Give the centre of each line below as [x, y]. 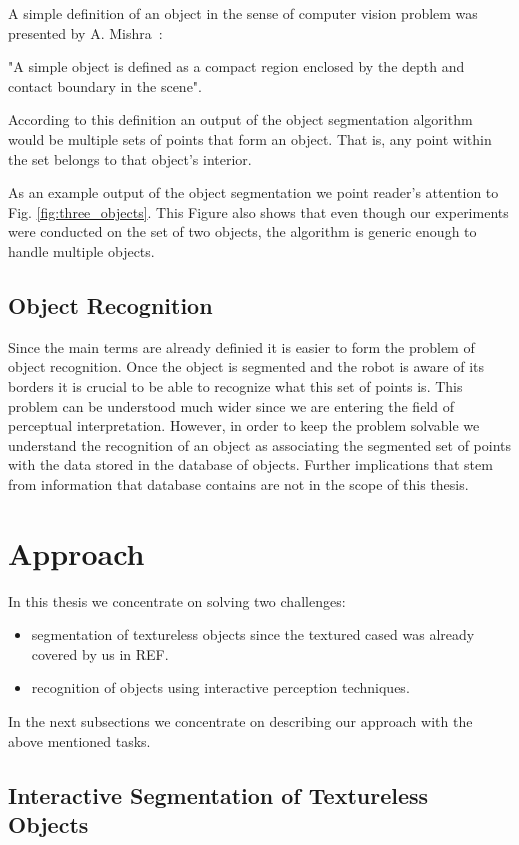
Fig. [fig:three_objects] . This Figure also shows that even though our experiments [258, 211]
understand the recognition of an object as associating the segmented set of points [260, 444]
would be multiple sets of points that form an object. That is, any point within [250, 138]
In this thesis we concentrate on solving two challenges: [177, 600]
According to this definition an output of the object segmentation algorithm [240, 119]
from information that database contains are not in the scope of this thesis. [238, 483]
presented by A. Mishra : [85, 32]
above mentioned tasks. [79, 740]
